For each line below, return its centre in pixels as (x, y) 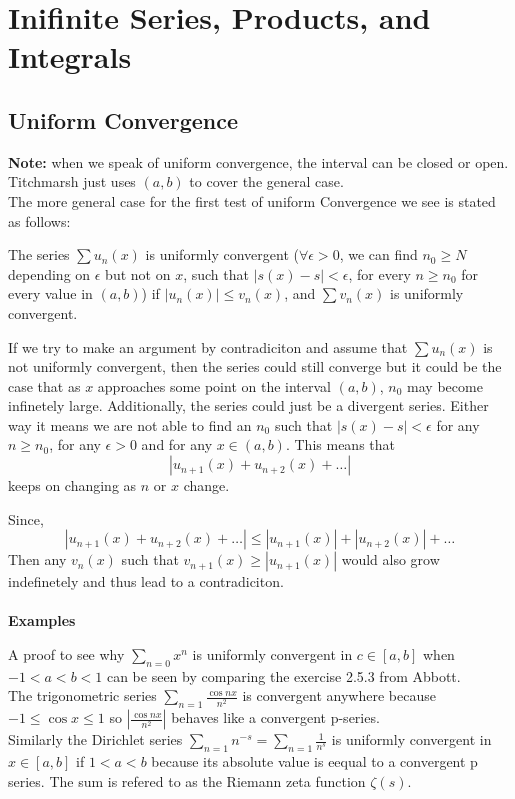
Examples (42, 620)
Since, (26, 518)
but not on (138, 273)
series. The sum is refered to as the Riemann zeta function (187, 780)
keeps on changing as (72, 485)
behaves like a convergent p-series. (275, 717)
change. (206, 485)
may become (445, 385)
